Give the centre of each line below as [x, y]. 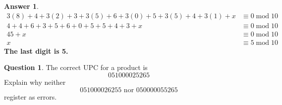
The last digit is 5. [36, 51]
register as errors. [30, 96]
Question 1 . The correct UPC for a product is [76, 67]
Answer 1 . [21, 6]
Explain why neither [35, 82]
